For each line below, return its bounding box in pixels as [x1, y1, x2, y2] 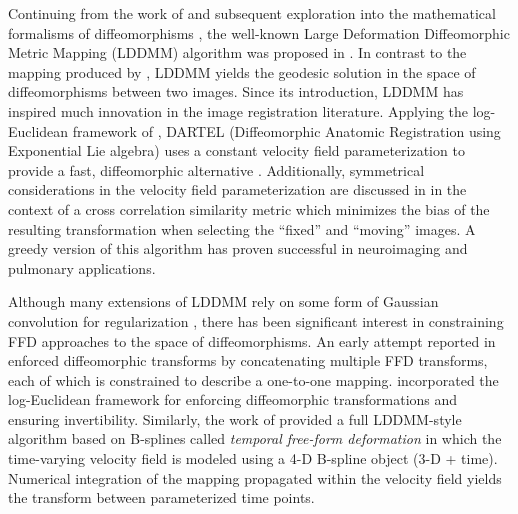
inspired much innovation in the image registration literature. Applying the [8, 100, 469, 121]
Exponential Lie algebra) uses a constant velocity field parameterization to [8, 140, 465, 161]
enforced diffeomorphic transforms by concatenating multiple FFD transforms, [8, 350, 488, 371]
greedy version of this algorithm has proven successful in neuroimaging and [8, 238, 468, 259]
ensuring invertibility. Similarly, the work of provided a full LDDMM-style [8, 408, 462, 429]
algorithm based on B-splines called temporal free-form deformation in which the [8, 428, 502, 449]
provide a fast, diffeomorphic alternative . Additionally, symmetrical [8, 159, 425, 180]
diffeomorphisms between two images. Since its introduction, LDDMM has [8, 81, 464, 102]
